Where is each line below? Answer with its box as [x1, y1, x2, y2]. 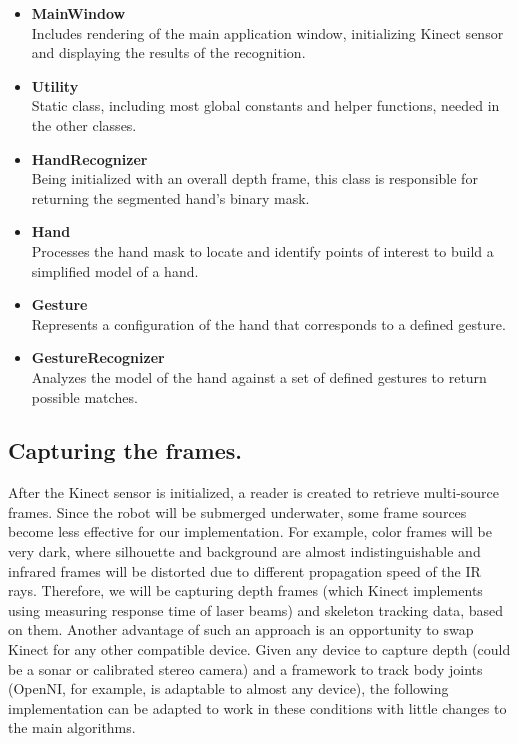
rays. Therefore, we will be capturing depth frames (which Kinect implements [8, 580, 483, 601]
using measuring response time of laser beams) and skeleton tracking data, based [8, 599, 504, 620]
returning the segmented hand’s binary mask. [31, 187, 310, 208]
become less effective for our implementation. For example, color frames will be [8, 521, 492, 542]
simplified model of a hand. [31, 260, 199, 281]
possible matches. [31, 386, 138, 407]
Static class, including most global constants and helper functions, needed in [31, 95, 500, 116]
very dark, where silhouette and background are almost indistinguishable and [8, 541, 481, 562]
